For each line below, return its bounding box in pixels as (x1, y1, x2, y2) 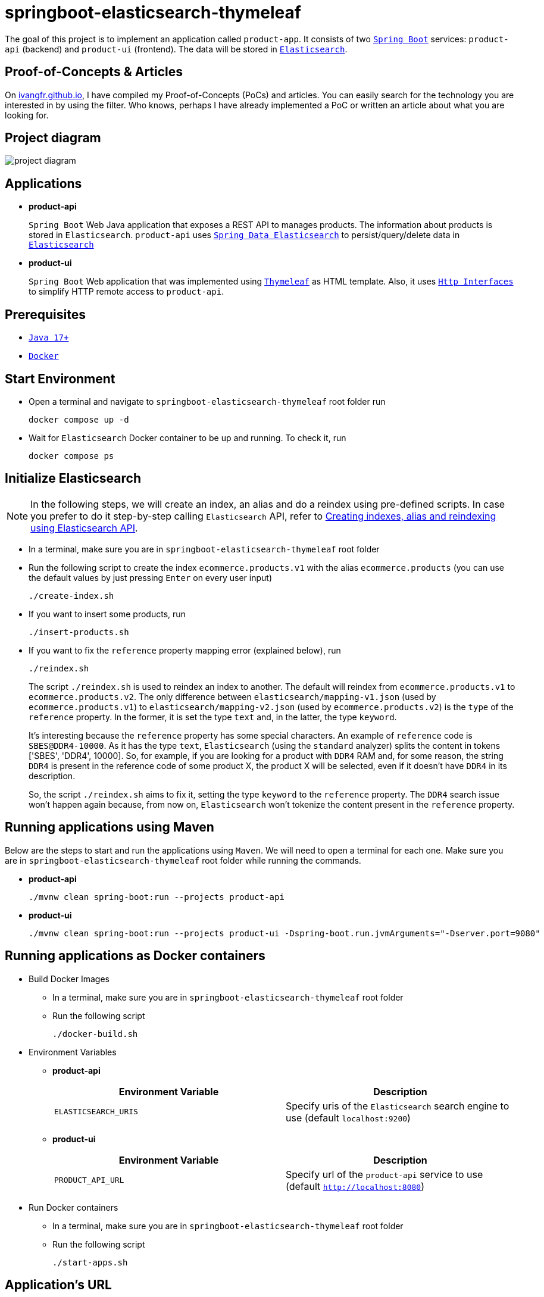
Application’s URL (5, 1277, 112, 1292)
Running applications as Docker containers (5, 948, 265, 964)
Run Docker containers (29, 1202, 118, 1212)
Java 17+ (29, 333, 69, 343)
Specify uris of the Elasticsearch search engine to (286, 1099, 509, 1112)
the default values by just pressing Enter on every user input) (29, 572, 273, 583)
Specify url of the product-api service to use (286, 1168, 483, 1180)
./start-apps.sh (52, 1257, 128, 1267)
